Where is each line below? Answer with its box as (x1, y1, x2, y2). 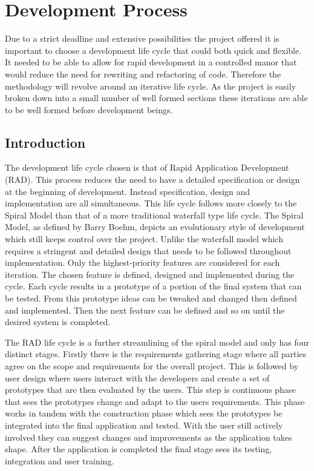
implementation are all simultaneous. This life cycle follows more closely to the (5, 197, 297, 209)
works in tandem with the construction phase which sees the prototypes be (5, 407, 283, 420)
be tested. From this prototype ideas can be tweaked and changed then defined (5, 292, 297, 305)
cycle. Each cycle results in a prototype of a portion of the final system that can (5, 280, 302, 292)
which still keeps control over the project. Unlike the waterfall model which (5, 232, 283, 245)
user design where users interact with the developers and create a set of (5, 371, 270, 384)
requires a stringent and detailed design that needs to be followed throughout (5, 244, 292, 257)
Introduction (5, 133, 86, 151)
